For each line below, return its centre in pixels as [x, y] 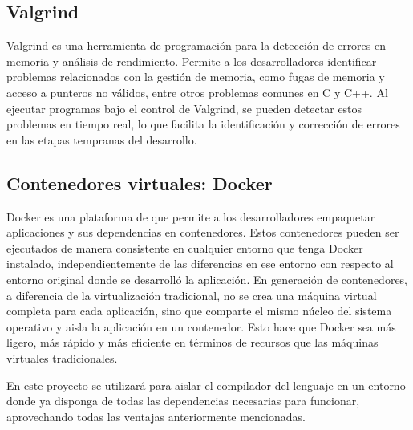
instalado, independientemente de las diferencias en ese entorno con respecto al [200, 264]
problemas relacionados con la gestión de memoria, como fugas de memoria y [196, 77]
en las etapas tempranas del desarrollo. [102, 139]
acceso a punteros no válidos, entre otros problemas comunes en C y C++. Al [197, 92]
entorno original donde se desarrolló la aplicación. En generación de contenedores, [207, 279]
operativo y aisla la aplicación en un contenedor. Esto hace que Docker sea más [201, 326]
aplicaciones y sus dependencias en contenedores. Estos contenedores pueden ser [203, 232]
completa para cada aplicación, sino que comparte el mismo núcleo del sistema [199, 311]
